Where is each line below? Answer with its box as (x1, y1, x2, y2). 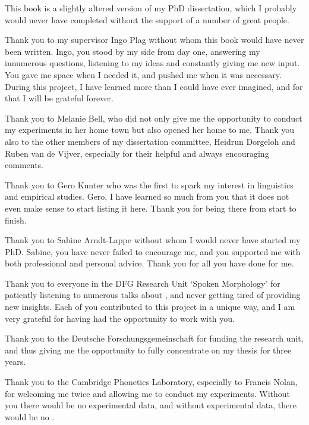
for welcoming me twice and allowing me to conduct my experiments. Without (5, 387, 291, 399)
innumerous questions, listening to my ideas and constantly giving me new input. (5, 57, 300, 69)
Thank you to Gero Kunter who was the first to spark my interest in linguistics (5, 178, 294, 191)
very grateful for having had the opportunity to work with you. (5, 312, 235, 324)
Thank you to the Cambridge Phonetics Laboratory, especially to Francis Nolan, (5, 376, 298, 388)
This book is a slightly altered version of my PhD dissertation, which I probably (5, 2, 297, 14)
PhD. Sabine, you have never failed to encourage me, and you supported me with (5, 245, 301, 258)
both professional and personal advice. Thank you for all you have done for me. (5, 257, 294, 269)
